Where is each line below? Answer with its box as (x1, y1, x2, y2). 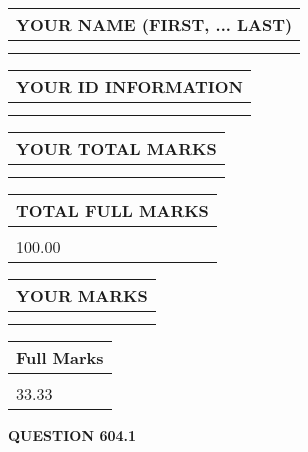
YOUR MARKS (16, 284, 148, 307)
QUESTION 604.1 (8, 425, 137, 445)
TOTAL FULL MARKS (16, 199, 209, 222)
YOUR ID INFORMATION (16, 75, 243, 98)
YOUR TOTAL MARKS (16, 137, 217, 160)
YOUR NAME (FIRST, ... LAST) (16, 13, 293, 36)
